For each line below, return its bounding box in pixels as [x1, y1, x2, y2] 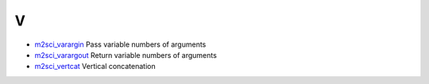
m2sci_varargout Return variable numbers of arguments [34, 50, 218, 59]
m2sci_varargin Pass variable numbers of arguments [34, 40, 207, 49]
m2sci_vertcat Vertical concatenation [34, 62, 156, 71]
